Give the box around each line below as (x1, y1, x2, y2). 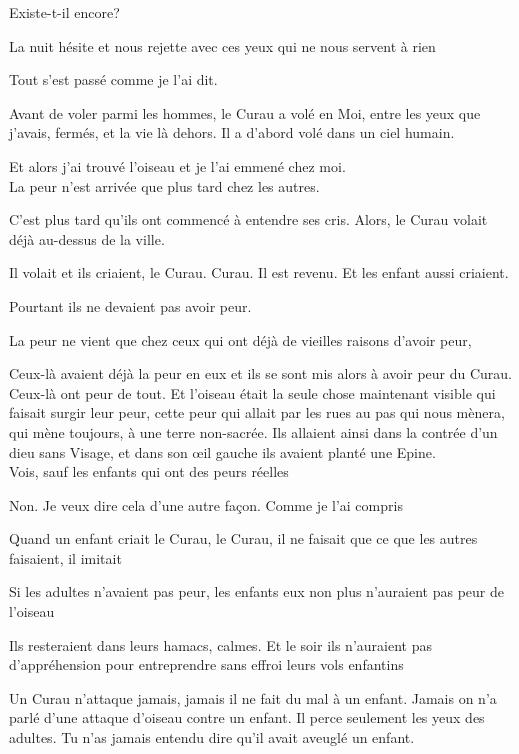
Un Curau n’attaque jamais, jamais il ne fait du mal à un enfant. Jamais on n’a (9, 687, 497, 708)
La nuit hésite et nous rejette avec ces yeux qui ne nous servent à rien (9, 35, 436, 56)
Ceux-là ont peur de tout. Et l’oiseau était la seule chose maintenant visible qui (9, 382, 496, 403)
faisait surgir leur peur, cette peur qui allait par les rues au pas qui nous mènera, (9, 402, 505, 423)
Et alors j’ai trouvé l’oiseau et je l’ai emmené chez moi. (9, 155, 346, 176)
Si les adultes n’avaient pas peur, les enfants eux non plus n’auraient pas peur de (9, 581, 504, 602)
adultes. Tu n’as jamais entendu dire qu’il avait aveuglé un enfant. (9, 727, 415, 748)
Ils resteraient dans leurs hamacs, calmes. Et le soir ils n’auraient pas (9, 634, 432, 655)
